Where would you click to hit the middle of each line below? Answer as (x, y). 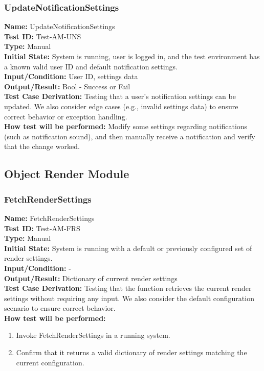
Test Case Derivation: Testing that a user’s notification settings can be (120, 96)
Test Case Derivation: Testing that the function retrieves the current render (128, 288)
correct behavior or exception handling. (66, 116)
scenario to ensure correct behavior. (60, 308)
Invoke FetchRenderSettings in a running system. (93, 335)
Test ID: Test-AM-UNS (43, 36)
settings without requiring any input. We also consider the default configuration (129, 298)
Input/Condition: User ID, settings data (71, 76)
